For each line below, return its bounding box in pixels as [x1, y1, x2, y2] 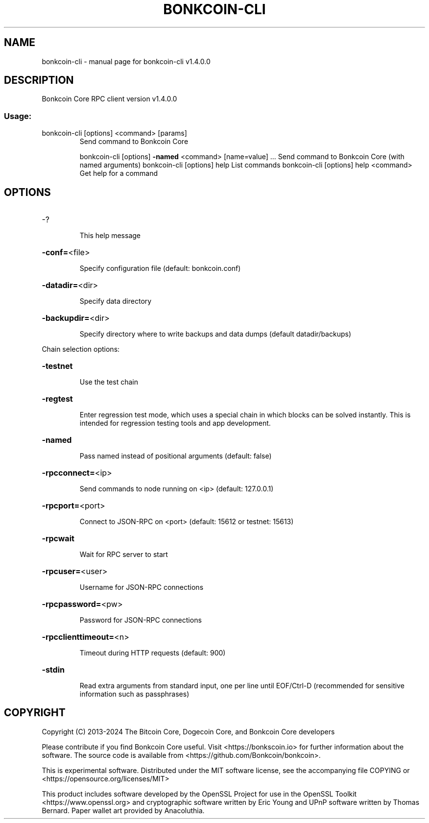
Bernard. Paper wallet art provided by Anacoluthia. [42, 806, 205, 815]
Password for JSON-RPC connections [79, 616, 202, 625]
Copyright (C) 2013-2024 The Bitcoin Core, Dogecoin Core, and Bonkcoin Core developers [42, 727, 335, 736]
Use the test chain [79, 378, 138, 387]
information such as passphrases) [79, 690, 190, 699]
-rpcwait [42, 533, 74, 544]
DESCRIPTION [4, 74, 74, 87]
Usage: [4, 111, 32, 121]
